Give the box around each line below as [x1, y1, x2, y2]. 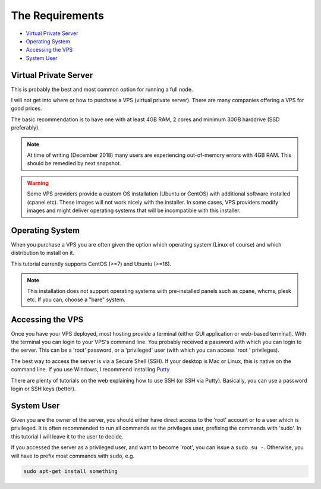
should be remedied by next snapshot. [27, 160, 121, 167]
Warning [27, 179, 49, 187]
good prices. [11, 105, 42, 112]
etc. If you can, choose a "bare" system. [27, 296, 126, 303]
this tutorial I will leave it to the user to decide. [11, 433, 124, 440]
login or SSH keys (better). [11, 385, 76, 392]
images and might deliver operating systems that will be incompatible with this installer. [27, 207, 241, 214]
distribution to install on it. [11, 250, 74, 257]
